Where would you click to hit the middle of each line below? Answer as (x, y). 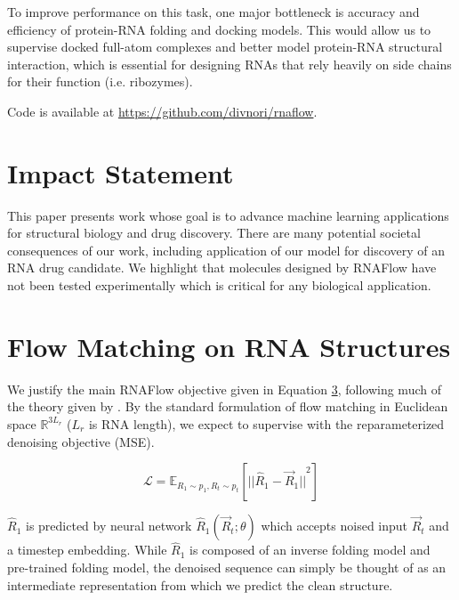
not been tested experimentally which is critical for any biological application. (219, 285)
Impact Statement (121, 172)
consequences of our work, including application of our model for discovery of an (226, 250)
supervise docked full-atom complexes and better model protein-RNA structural (225, 47)
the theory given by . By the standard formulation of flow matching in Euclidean (228, 406)
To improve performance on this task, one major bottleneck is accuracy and (213, 12)
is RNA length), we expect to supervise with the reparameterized (266, 423)
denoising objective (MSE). (81, 441)
